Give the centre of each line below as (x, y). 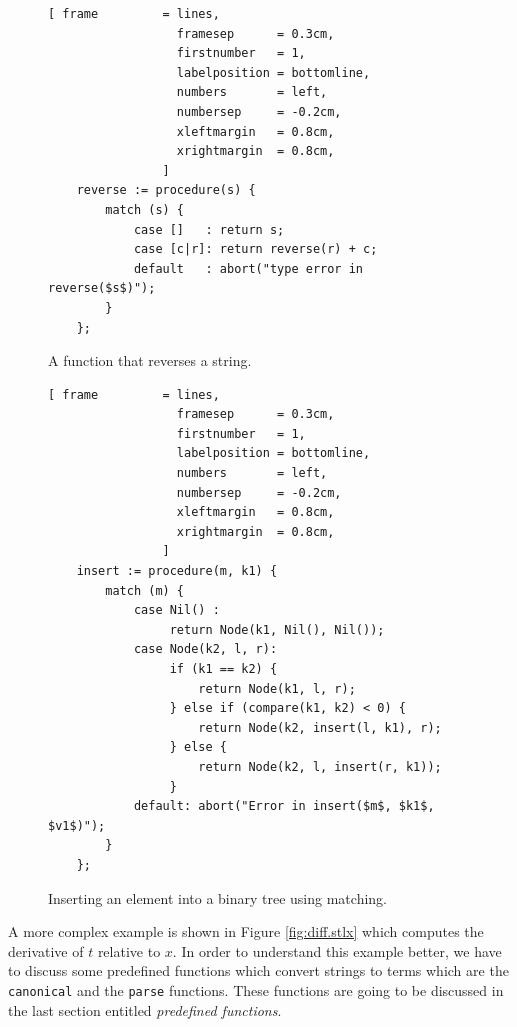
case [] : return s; (209, 229)
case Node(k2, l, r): (205, 649)
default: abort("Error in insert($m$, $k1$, (284, 806)
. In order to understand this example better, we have (337, 950)
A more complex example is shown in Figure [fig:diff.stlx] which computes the (246, 931)
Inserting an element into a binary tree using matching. (217, 897)
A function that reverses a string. (150, 360)
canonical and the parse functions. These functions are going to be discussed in (256, 989)
